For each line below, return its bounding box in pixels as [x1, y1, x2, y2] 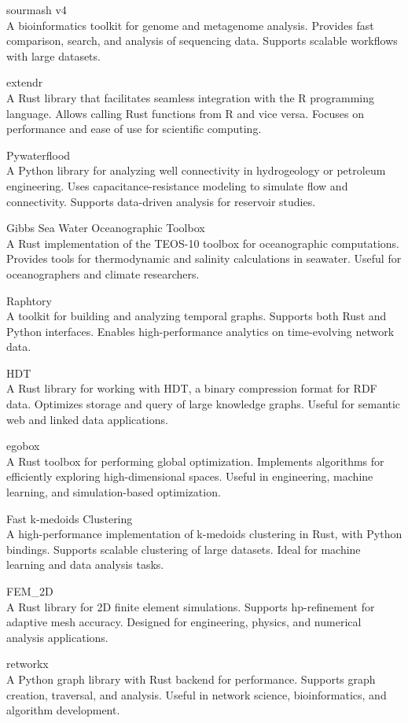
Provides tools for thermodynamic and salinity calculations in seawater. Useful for [6, 250, 402, 267]
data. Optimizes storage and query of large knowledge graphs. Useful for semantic [6, 396, 401, 412]
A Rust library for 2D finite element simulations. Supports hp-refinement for [6, 598, 375, 614]
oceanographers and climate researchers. [6, 265, 200, 282]
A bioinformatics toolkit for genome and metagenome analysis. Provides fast [6, 17, 374, 33]
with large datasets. [6, 47, 101, 64]
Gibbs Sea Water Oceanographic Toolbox [6, 219, 205, 236]
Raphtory [6, 292, 52, 308]
